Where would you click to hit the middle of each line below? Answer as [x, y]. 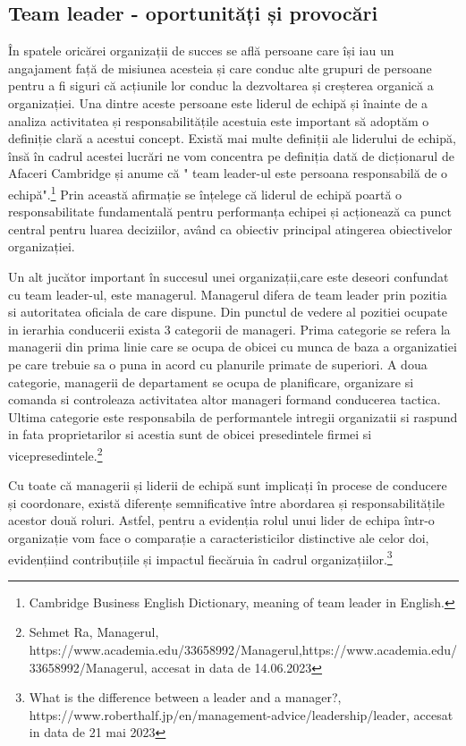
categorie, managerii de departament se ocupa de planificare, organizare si [211, 381]
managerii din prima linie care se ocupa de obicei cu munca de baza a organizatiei [233, 347]
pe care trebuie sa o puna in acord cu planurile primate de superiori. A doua [218, 364]
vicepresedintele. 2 [55, 454]
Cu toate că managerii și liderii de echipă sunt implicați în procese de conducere [228, 485]
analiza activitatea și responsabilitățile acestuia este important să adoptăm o [219, 120]
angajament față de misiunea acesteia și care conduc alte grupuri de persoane [220, 68]
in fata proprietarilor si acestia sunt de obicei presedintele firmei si [190, 434]
